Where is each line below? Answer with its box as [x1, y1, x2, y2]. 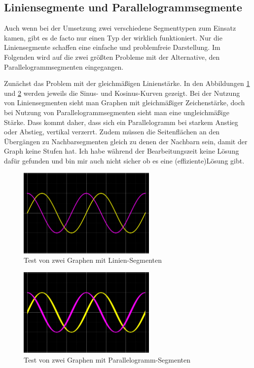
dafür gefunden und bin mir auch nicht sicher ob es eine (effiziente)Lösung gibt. [4, 155, 245, 165]
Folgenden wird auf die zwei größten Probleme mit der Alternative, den [4, 51, 220, 62]
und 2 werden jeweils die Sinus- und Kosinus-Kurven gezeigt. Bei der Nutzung [4, 87, 240, 98]
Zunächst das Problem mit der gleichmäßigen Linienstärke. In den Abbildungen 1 [4, 78, 250, 88]
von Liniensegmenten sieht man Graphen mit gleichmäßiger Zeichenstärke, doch [4, 97, 245, 108]
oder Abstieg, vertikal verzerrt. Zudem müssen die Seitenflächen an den [4, 126, 220, 137]
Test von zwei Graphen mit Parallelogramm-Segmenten [24, 354, 191, 365]
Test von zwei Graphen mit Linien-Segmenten [24, 255, 162, 265]
